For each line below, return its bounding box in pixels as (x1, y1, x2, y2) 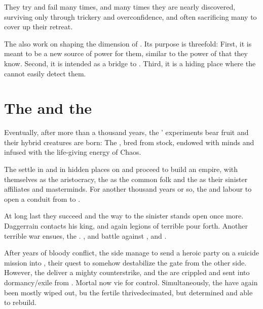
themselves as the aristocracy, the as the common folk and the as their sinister (4, 173, 248, 184)
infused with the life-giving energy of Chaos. (4, 147, 141, 157)
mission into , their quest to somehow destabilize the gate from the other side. (4, 257, 247, 268)
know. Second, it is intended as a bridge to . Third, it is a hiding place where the (4, 58, 256, 68)
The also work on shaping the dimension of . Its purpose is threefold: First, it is (4, 38, 252, 49)
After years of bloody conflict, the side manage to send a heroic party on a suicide (4, 247, 259, 258)
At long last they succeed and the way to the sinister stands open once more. (4, 210, 244, 221)
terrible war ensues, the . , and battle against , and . (4, 230, 167, 241)
